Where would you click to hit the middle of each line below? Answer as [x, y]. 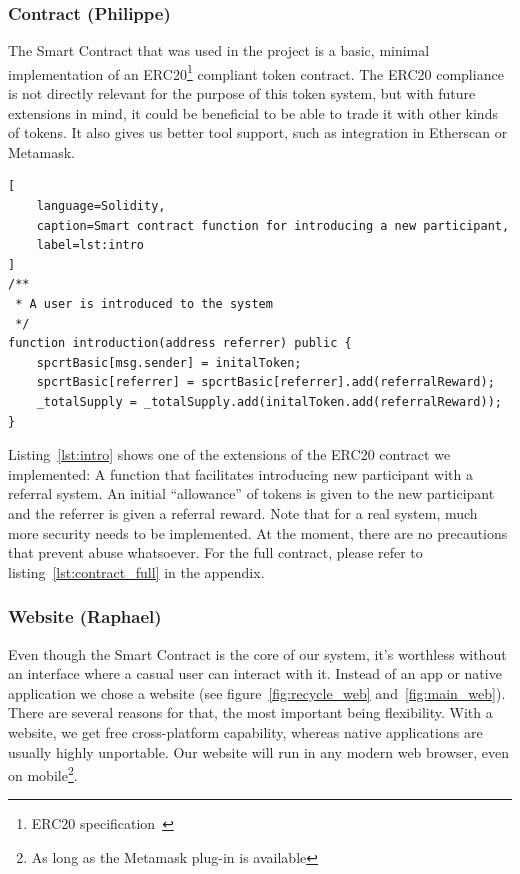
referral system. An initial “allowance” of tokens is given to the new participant [251, 493]
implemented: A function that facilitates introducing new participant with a [240, 473]
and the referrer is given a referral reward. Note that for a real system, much [243, 512]
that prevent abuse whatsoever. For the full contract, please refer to [215, 552]
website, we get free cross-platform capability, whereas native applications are [245, 731]
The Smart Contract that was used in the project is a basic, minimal [219, 50]
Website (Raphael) [85, 616]
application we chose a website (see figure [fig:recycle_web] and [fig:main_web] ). [257, 692]
